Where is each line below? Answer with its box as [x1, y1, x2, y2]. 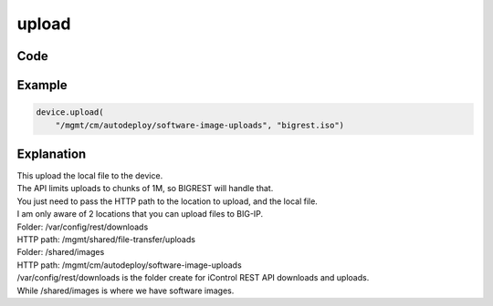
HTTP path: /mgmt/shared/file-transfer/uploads [16, 234, 196, 245]
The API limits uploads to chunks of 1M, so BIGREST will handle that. [16, 183, 274, 194]
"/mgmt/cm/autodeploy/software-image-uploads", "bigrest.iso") [55, 119, 345, 130]
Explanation [16, 146, 87, 161]
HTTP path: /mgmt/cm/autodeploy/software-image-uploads [16, 260, 242, 270]
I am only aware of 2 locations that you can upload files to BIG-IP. [16, 209, 264, 219]
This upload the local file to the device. [16, 170, 163, 181]
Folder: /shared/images [16, 247, 105, 258]
